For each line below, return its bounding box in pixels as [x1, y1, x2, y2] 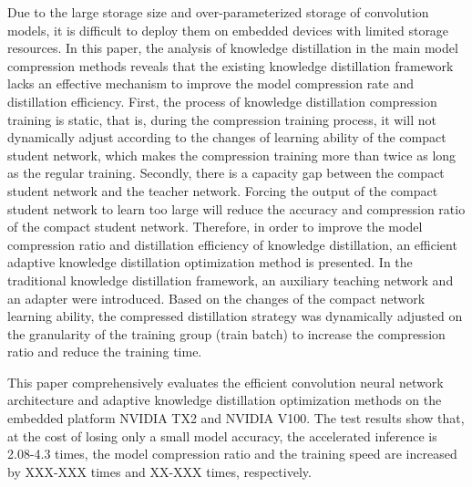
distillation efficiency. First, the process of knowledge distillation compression [7, 91, 437, 110]
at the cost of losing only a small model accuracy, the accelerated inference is [7, 426, 437, 445]
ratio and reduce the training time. [7, 342, 202, 361]
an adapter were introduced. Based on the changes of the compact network [7, 288, 426, 307]
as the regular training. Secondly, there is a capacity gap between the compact [7, 163, 445, 182]
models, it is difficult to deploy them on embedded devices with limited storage [7, 20, 449, 39]
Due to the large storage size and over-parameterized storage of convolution [7, 3, 429, 21]
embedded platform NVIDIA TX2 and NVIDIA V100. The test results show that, [7, 409, 465, 428]
